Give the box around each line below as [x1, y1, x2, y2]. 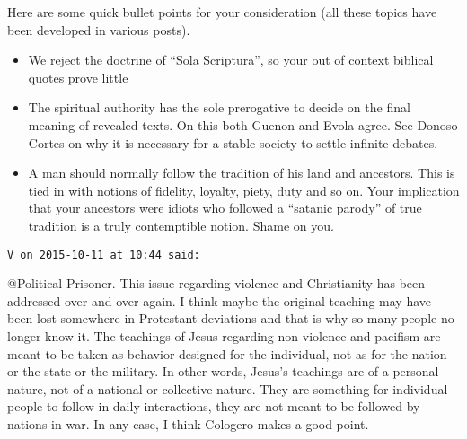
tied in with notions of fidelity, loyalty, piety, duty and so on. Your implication [28, 180, 460, 199]
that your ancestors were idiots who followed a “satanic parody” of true [28, 198, 422, 217]
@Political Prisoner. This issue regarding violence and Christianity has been [7, 274, 426, 293]
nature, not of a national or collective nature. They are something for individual [7, 379, 448, 398]
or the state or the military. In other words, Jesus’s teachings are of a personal [7, 362, 439, 381]
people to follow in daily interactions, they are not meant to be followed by [7, 397, 420, 416]
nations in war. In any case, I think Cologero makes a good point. [7, 414, 369, 433]
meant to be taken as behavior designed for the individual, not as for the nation [7, 344, 447, 363]
